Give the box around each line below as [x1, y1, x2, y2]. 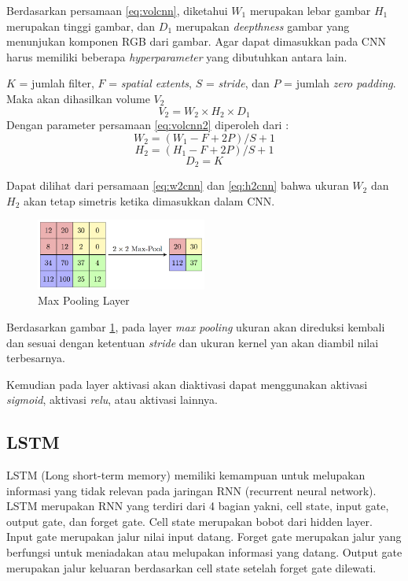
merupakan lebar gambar [249, 2, 371, 18]
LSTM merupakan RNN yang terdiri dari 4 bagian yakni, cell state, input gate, [6, 498, 389, 514]
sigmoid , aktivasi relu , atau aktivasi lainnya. [6, 391, 218, 408]
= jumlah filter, [19, 75, 94, 91]
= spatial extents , [108, 75, 192, 91]
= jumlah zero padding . [284, 75, 396, 91]
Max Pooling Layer [38, 292, 130, 309]
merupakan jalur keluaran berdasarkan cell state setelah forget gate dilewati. [6, 559, 377, 575]
